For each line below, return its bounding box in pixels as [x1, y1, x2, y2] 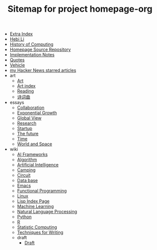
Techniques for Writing [17, 229, 64, 235]
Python [17, 214, 32, 220]
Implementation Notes [9, 52, 55, 58]
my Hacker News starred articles [9, 68, 77, 73]
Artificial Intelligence [17, 162, 59, 168]
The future [17, 131, 39, 136]
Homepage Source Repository [9, 46, 71, 52]
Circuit [17, 172, 31, 178]
